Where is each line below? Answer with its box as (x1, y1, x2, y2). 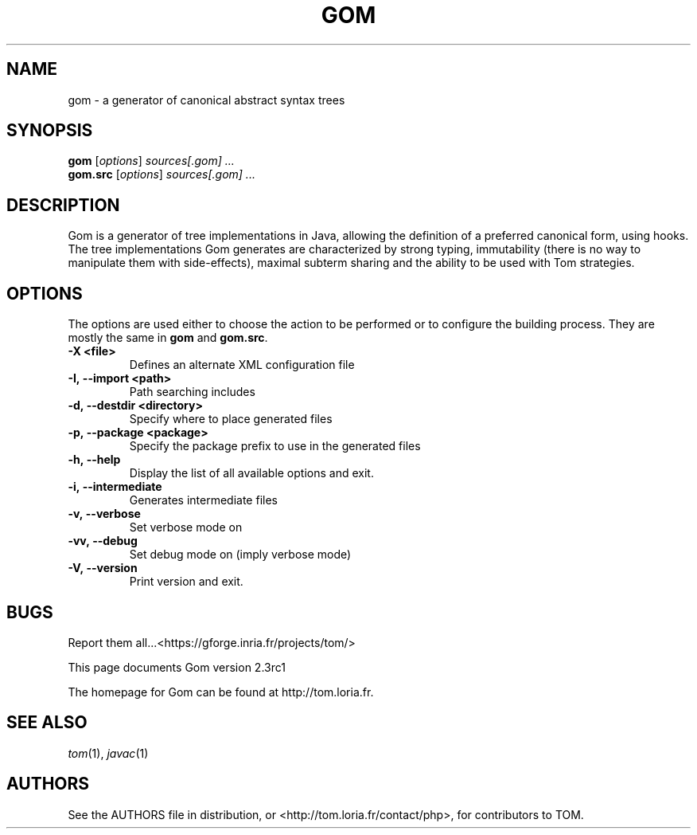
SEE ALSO (6, 712, 88, 733)
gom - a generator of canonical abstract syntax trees (68, 92, 345, 107)
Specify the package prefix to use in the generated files (129, 439, 421, 453)
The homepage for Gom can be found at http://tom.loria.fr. (68, 684, 374, 699)
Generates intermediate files (129, 493, 278, 508)
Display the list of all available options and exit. (129, 466, 374, 480)
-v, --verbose (68, 507, 141, 521)
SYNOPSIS (6, 120, 93, 141)
